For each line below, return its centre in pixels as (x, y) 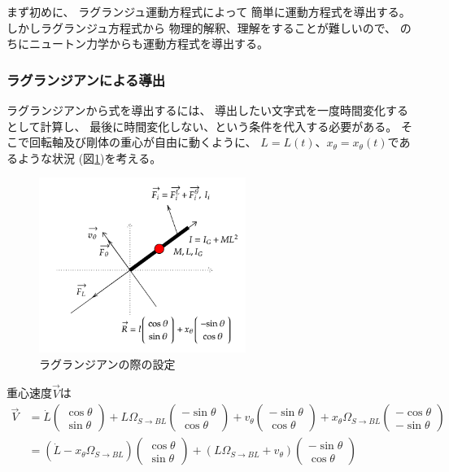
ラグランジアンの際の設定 (107, 363)
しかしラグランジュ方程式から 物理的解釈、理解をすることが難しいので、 (202, 27)
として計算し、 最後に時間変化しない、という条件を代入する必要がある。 (202, 126)
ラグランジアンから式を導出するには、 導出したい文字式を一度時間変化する (208, 110)
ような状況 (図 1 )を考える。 (89, 157)
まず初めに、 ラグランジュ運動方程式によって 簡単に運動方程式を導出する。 (209, 11)
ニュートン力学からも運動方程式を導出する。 (148, 44)
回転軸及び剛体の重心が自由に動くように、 (143, 142)
